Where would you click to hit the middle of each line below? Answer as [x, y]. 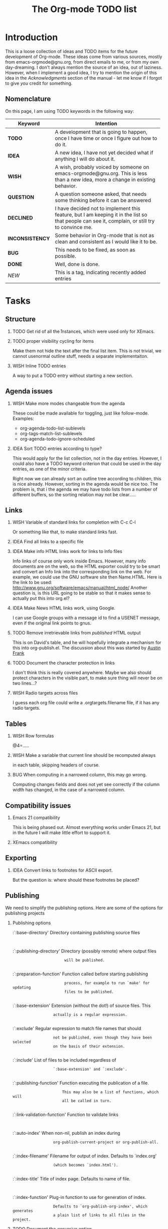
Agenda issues [29, 391]
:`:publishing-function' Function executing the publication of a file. [80, 1083]
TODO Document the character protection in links [63, 663]
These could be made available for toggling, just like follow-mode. [81, 413]
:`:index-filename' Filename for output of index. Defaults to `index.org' [85, 1156]
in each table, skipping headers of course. [56, 765]
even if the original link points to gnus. [52, 623]
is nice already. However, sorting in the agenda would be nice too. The [85, 484]
